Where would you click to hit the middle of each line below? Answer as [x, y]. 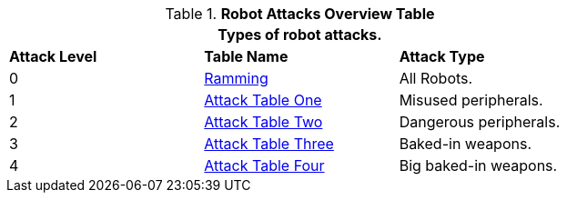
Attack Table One [263, 100]
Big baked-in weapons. [478, 165]
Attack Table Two [263, 122]
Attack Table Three [269, 144]
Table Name [246, 56]
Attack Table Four [264, 165]
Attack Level [53, 56]
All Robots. [436, 78]
